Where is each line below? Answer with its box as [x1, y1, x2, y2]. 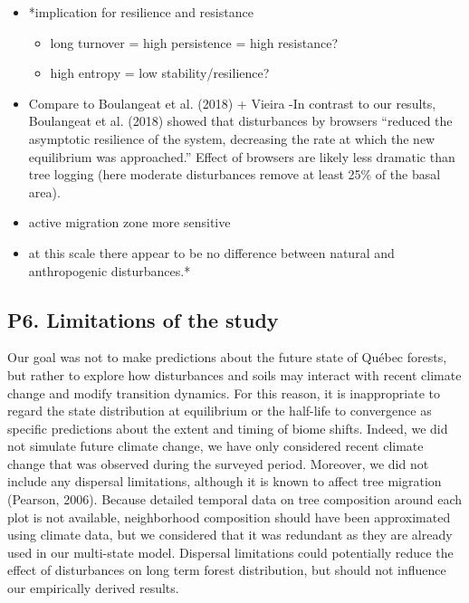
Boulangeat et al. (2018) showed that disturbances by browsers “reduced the [28, 111, 453, 130]
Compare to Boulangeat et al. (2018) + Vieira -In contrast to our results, [28, 93, 436, 112]
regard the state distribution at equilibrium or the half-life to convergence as [7, 401, 432, 420]
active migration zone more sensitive [28, 213, 231, 232]
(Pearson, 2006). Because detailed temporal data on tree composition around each [7, 490, 463, 509]
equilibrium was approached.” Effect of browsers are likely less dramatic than [28, 147, 455, 166]
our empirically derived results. [7, 579, 179, 598]
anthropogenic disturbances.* [28, 261, 191, 280]
